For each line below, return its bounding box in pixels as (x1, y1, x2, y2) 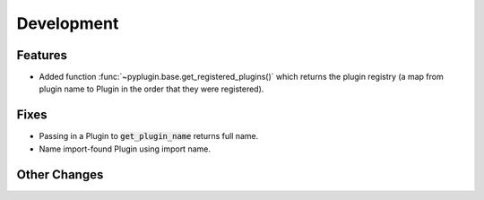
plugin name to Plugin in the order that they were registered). (39, 83, 264, 94)
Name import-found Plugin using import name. (39, 143, 211, 154)
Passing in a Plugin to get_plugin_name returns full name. (39, 131, 259, 142)
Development (16, 13, 119, 33)
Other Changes (16, 167, 104, 182)
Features (16, 48, 67, 63)
